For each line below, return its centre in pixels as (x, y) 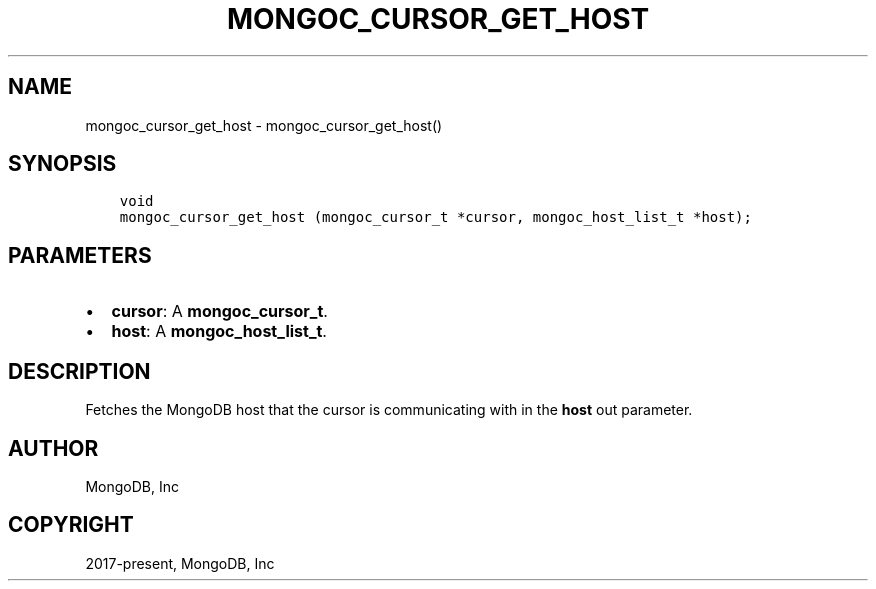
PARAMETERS (80, 255)
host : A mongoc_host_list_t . (219, 331)
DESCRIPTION (79, 371)
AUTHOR (53, 448)
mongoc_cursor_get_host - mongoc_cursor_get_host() (264, 125)
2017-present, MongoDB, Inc (180, 563)
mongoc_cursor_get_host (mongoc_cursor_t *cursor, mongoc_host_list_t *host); (435, 217)
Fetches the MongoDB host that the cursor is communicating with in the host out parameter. (389, 410)
